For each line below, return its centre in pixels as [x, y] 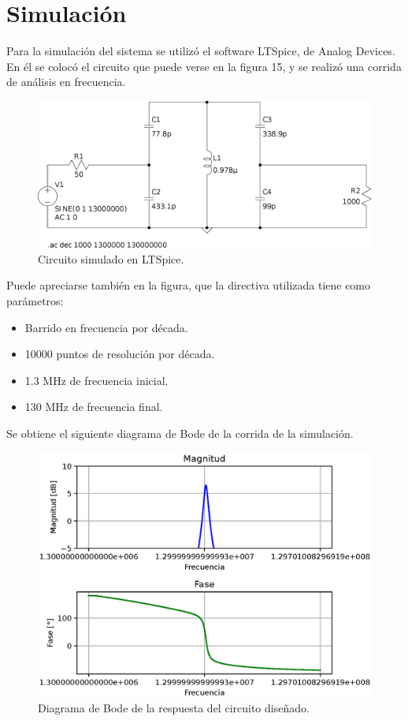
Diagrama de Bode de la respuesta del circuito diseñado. [174, 708]
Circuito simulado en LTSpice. [111, 258]
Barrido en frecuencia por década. [106, 327]
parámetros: [35, 301]
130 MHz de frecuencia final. [94, 407]
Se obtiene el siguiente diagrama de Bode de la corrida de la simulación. [180, 433]
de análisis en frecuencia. [66, 82]
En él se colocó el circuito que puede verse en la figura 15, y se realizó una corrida [204, 66]
